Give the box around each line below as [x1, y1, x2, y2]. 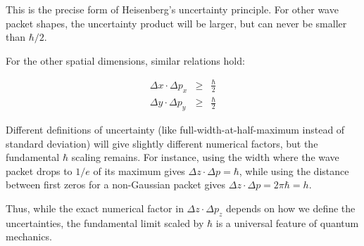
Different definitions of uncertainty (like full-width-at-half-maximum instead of [6, 122, 345, 137]
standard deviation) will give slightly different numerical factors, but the [6, 136, 318, 150]
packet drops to [6, 163, 73, 178]
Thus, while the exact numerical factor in [6, 201, 184, 216]
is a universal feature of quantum [215, 215, 359, 230]
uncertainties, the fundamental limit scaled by [6, 215, 204, 230]
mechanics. [6, 229, 52, 244]
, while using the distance [239, 163, 349, 178]
